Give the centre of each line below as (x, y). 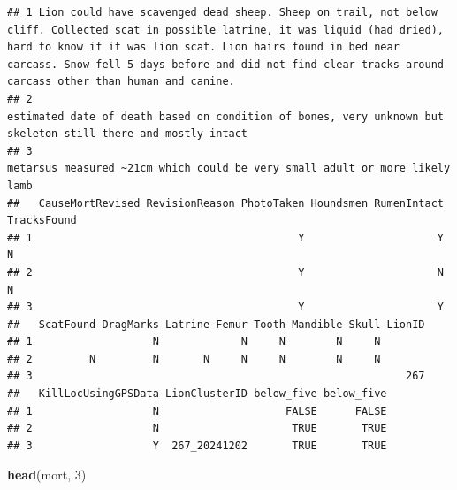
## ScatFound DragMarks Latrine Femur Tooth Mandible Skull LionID (216, 324)
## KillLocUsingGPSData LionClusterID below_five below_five (197, 394)
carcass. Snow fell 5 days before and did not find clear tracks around (225, 64)
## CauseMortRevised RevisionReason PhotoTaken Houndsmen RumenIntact (225, 203)
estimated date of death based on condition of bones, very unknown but (225, 116)
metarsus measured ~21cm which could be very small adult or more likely (229, 168)
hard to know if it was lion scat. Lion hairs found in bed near (203, 47)
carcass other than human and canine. (121, 82)
